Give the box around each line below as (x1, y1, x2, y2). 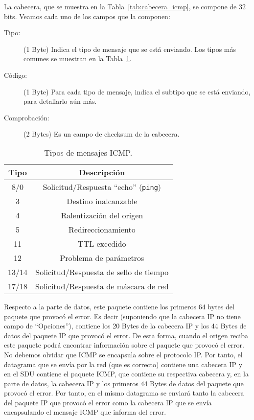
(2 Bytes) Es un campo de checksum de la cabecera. (23, 129, 180, 139)
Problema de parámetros (60, 252, 144, 263)
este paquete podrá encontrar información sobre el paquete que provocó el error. (4, 340, 244, 350)
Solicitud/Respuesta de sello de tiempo (35, 266, 169, 278)
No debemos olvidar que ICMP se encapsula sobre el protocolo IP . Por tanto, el (4, 349, 243, 359)
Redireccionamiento (68, 223, 136, 235)
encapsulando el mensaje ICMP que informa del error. (4, 407, 166, 417)
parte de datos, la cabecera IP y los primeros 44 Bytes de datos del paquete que (4, 378, 244, 388)
